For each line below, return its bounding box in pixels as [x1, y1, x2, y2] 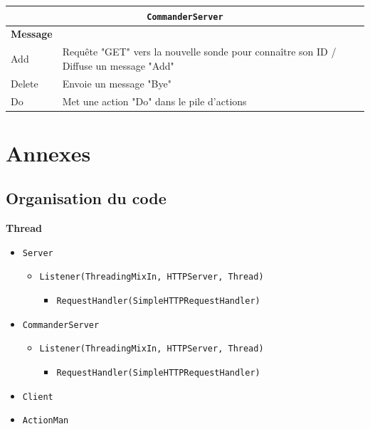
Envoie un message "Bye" [62, 75, 171, 90]
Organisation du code [6, 187, 166, 209]
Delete [11, 75, 38, 90]
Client [22, 391, 53, 402]
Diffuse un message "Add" [62, 58, 174, 73]
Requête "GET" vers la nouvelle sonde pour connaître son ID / [62, 44, 337, 59]
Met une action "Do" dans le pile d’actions [62, 93, 247, 108]
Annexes [6, 138, 91, 167]
